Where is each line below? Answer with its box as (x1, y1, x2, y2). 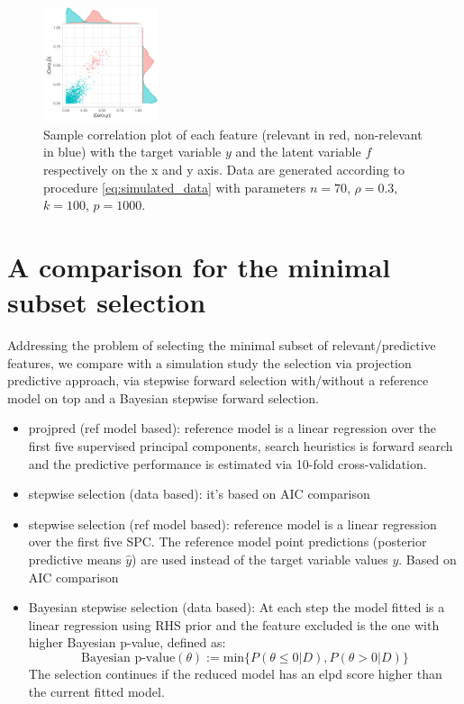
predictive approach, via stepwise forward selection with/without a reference (7, 371, 429, 390)
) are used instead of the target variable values (132, 550, 388, 568)
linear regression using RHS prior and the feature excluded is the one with (28, 615, 440, 634)
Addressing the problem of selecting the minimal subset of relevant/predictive (7, 336, 436, 355)
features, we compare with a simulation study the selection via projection (7, 353, 412, 372)
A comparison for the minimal (7, 248, 391, 284)
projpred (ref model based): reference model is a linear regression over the (28, 419, 436, 438)
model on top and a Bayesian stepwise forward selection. (7, 388, 319, 407)
